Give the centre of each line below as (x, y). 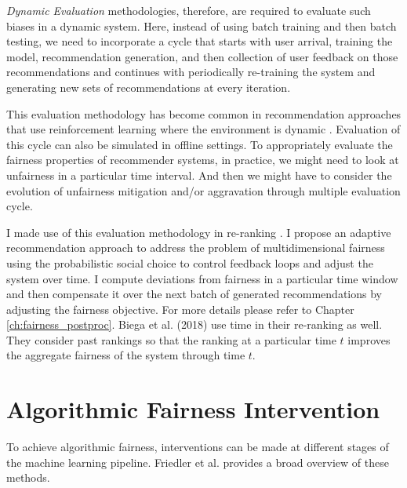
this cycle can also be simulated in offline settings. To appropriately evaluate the (200, 144)
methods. (28, 477)
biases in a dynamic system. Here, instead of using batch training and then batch (202, 25)
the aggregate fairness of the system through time (126, 355)
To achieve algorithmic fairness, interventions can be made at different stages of (198, 447)
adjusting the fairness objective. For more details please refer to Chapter (180, 309)
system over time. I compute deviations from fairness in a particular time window (202, 278)
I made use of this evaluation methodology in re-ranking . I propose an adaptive (199, 232)
